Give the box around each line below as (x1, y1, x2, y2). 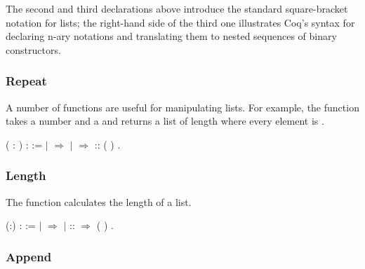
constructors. (6, 42, 61, 57)
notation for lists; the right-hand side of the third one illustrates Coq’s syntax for (6, 15, 355, 29)
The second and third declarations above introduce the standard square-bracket (6, 1, 348, 15)
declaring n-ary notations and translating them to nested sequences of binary (6, 29, 337, 43)
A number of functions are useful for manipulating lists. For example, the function (6, 99, 359, 114)
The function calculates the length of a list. (6, 194, 192, 209)
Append (6, 247, 52, 265)
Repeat (6, 72, 47, 90)
